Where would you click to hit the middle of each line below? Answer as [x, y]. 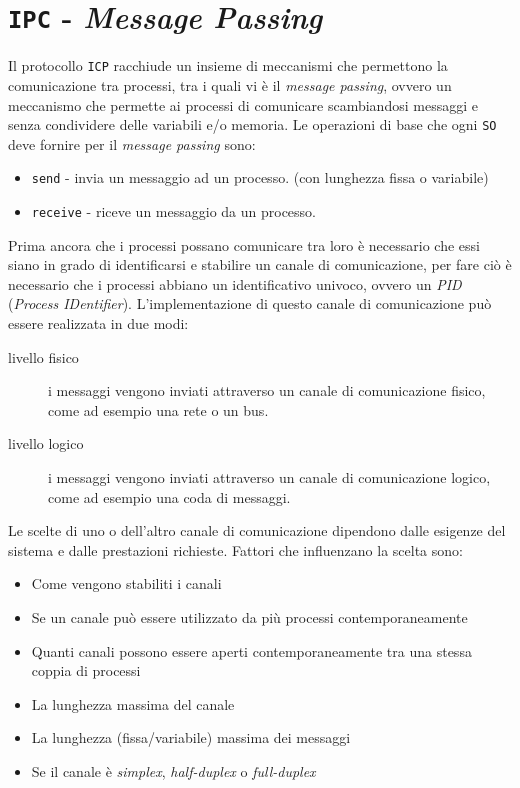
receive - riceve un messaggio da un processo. [173, 211]
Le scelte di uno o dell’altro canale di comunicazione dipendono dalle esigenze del [257, 530]
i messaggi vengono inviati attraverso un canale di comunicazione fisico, [267, 390]
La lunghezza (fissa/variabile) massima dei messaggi [191, 737]
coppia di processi [86, 670]
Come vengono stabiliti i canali [126, 583]
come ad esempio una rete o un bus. [158, 409]
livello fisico [43, 356]
